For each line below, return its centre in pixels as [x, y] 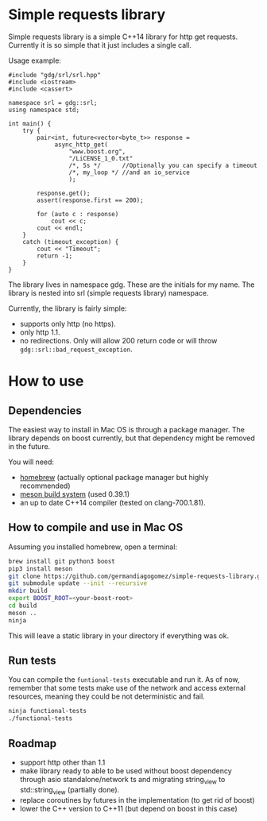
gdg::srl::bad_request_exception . [76, 349]
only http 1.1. [40, 332]
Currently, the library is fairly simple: [68, 308]
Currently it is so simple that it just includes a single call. [100, 45]
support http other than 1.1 [62, 762]
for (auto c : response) [78, 214]
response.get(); [64, 193]
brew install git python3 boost [62, 561]
